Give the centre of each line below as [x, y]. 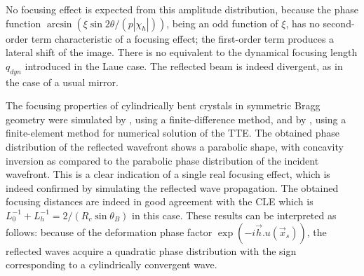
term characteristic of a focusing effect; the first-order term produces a [183, 38]
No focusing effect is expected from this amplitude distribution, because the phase [182, 9]
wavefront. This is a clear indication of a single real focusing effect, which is [168, 174]
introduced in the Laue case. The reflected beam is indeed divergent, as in [184, 65]
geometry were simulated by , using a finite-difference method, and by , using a [176, 119]
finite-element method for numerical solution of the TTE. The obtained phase [173, 133]
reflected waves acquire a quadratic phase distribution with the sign [151, 250]
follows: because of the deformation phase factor [109, 232]
